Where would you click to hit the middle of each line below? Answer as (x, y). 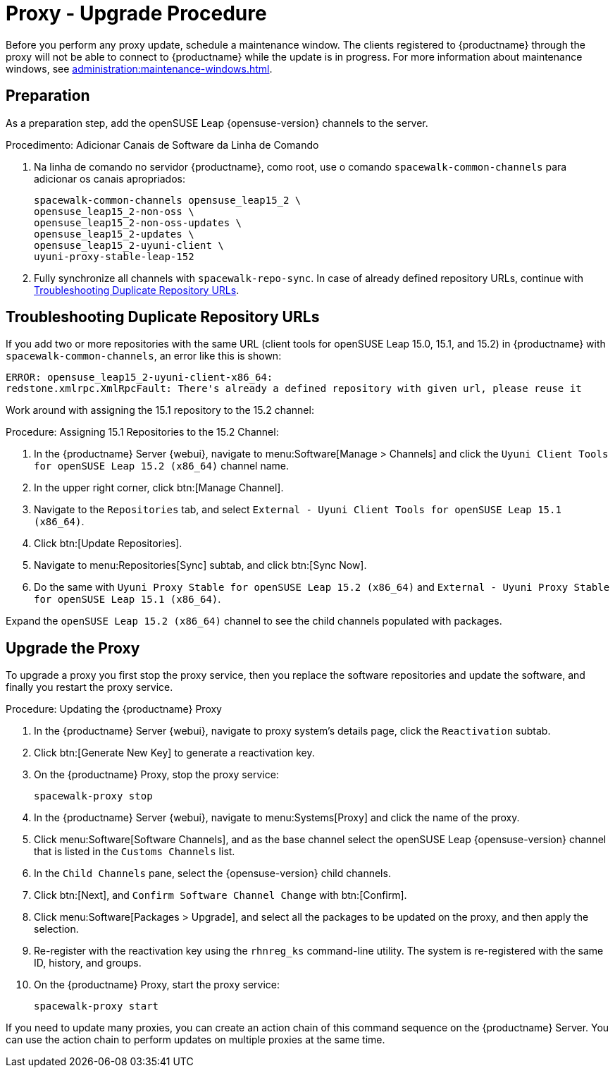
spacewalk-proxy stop (93, 796)
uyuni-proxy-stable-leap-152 (114, 256)
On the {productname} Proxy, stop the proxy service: (156, 775)
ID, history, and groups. (88, 963)
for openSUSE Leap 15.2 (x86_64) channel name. (161, 466)
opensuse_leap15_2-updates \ (114, 234)
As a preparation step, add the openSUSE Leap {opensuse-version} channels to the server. (217, 123)
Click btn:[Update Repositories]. (108, 544)
